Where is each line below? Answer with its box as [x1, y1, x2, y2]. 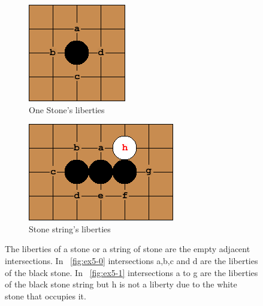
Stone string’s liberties [29, 222, 111, 235]
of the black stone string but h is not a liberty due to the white [5, 278, 237, 290]
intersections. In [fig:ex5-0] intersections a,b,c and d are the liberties [5, 254, 258, 266]
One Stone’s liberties [29, 103, 105, 116]
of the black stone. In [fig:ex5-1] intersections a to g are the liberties [5, 266, 258, 278]
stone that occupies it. [5, 289, 86, 302]
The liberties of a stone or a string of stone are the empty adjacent [5, 243, 250, 255]
